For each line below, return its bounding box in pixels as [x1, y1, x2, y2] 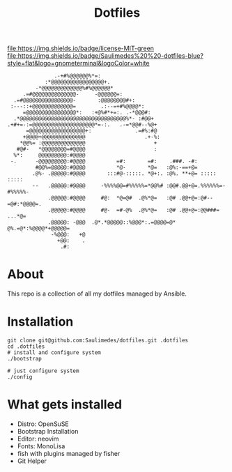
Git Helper [17, 457, 47, 465]
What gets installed [7, 397, 123, 413]
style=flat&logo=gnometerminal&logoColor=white [7, 59, 150, 68]
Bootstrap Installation [17, 427, 79, 435]
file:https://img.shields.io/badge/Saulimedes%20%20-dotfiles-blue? [7, 52, 204, 60]
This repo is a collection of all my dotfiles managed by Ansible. [7, 289, 187, 298]
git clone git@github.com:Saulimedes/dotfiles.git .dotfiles [7, 337, 189, 344]
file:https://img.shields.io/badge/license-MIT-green [7, 44, 155, 53]
